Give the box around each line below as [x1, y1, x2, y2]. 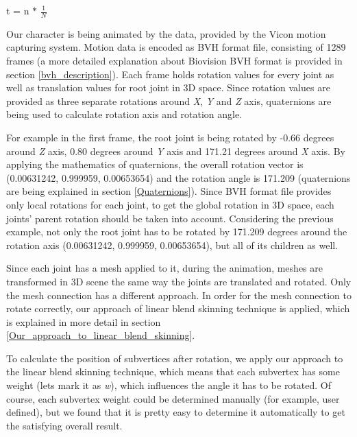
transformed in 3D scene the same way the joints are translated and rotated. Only [6, 274, 352, 288]
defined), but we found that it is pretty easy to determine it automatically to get [6, 405, 345, 419]
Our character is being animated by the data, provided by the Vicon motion [6, 26, 326, 40]
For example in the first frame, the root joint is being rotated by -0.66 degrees [6, 130, 334, 144]
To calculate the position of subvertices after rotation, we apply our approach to [6, 351, 343, 365]
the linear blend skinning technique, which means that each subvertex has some [6, 364, 340, 379]
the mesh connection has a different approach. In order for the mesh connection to [6, 287, 352, 302]
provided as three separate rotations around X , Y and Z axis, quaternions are [6, 93, 332, 108]
